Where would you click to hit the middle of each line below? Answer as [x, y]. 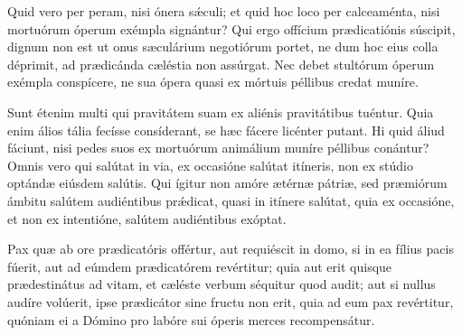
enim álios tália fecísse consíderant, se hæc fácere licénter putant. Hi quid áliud [226, 130]
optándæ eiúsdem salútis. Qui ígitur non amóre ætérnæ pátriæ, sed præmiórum [227, 183]
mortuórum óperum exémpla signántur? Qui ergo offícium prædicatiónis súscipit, [231, 28]
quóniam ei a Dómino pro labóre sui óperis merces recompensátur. [191, 319]
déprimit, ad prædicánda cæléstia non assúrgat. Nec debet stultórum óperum [221, 64]
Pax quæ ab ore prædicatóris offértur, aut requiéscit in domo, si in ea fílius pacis [231, 249]
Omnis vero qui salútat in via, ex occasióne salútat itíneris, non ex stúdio [210, 165]
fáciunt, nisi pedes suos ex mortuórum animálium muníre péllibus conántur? [218, 148]
